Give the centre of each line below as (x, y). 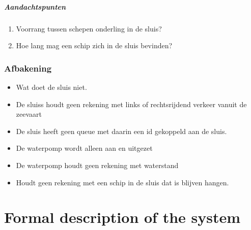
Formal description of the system (122, 217)
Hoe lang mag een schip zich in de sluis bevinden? (94, 45)
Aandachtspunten (35, 6)
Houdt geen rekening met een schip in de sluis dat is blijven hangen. (122, 182)
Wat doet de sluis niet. (51, 87)
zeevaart (29, 114)
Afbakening (28, 68)
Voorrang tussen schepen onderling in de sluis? (89, 28)
